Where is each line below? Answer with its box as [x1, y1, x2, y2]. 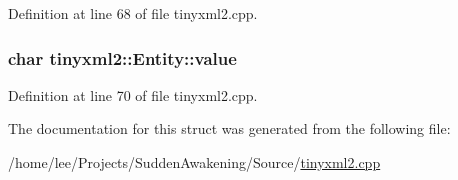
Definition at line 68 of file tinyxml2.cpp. [8, 3, 258, 23]
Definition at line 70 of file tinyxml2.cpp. [8, 84, 258, 105]
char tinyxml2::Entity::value [8, 45, 237, 70]
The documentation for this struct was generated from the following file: [8, 118, 451, 139]
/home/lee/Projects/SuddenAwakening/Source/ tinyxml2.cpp [8, 152, 381, 172]
